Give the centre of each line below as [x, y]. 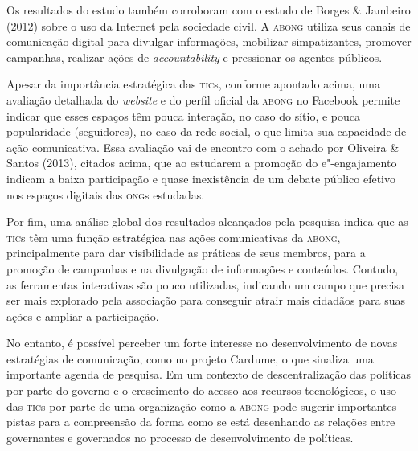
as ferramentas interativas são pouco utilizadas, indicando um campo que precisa [205, 284]
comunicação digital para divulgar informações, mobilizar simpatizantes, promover [209, 41]
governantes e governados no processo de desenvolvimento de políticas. [180, 437]
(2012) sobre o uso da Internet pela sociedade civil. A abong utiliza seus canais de [209, 25]
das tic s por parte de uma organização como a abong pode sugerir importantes [202, 406]
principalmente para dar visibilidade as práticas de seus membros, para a [186, 253]
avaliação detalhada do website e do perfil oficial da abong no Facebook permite [203, 99]
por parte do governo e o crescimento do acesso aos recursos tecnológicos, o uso [201, 390]
